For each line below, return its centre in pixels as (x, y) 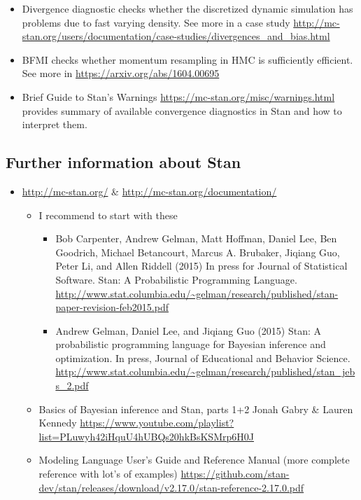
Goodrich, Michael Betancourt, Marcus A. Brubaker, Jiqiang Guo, (198, 252)
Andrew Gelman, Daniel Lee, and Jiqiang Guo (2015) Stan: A (189, 330)
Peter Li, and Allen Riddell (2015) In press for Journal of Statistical (201, 266)
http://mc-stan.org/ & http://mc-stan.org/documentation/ (149, 191)
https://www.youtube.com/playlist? (157, 423)
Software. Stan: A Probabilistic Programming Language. (176, 279)
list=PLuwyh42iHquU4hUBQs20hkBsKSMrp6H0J (146, 436)
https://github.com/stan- (235, 474)
